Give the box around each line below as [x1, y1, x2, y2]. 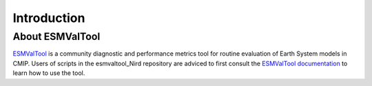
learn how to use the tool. [12, 69, 85, 77]
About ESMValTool [12, 30, 101, 43]
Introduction [12, 10, 85, 25]
